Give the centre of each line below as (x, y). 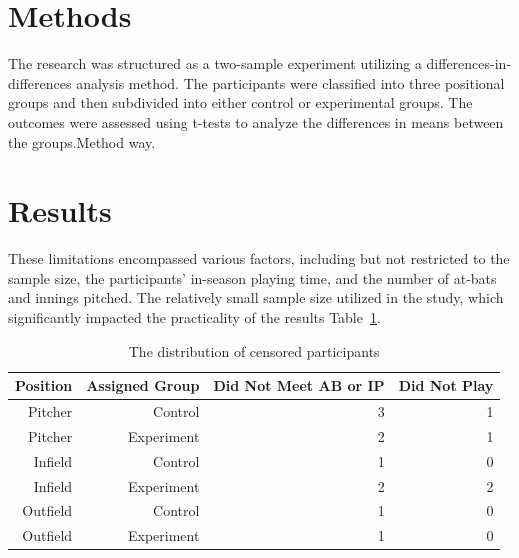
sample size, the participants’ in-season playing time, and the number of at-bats (252, 277)
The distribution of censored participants (254, 350)
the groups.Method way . (82, 141)
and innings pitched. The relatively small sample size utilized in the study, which (256, 297)
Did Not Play (446, 385)
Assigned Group (143, 385)
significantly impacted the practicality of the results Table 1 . (194, 317)
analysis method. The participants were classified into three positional (290, 82)
